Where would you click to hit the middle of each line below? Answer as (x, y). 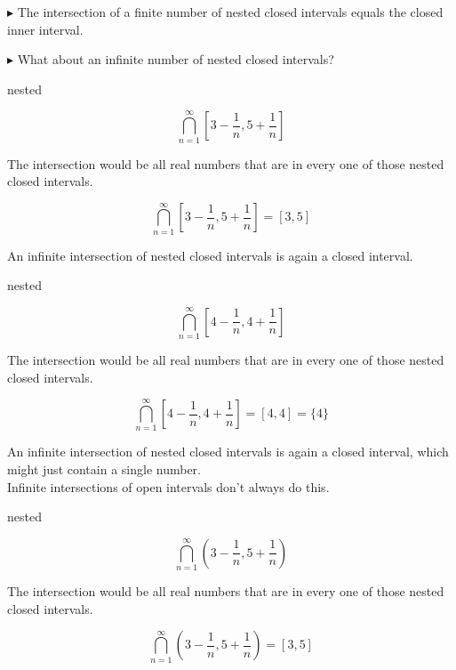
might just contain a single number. (104, 469)
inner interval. (45, 29)
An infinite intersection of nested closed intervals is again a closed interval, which (228, 452)
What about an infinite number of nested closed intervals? (176, 59)
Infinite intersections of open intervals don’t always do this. (168, 486)
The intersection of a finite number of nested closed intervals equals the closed (230, 12)
